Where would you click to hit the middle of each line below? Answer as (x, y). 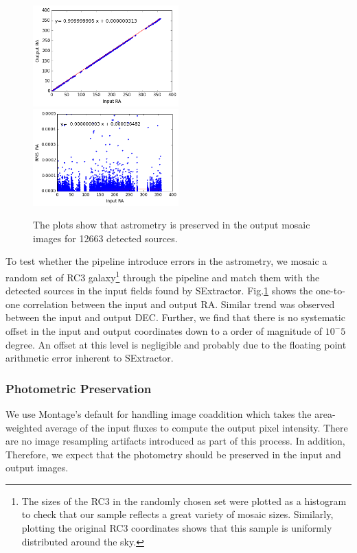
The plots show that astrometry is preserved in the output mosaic (172, 225)
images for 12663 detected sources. (105, 238)
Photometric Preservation (79, 388)
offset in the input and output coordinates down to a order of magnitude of (164, 330)
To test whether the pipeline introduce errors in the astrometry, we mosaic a (166, 261)
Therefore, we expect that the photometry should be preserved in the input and (173, 454)
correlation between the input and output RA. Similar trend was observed (179, 304)
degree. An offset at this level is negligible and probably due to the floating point (176, 344)
